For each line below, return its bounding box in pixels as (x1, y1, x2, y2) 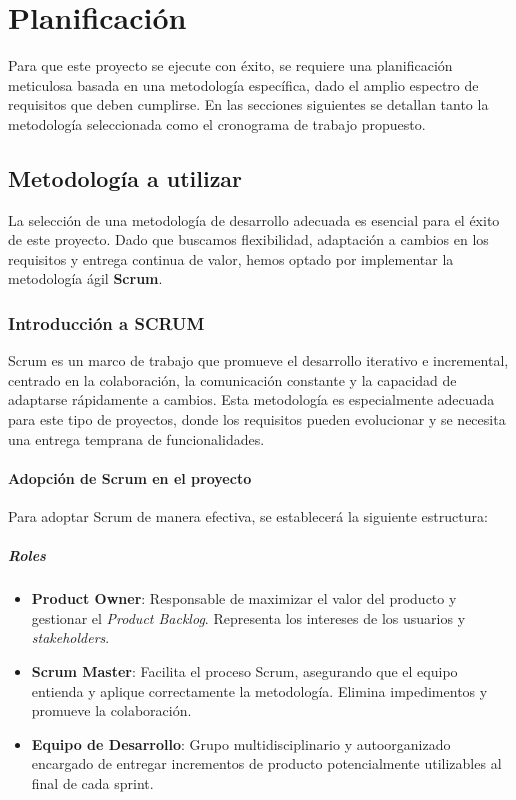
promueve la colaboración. (31, 700, 192, 721)
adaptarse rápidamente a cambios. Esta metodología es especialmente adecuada (8, 389, 495, 410)
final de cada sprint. (31, 772, 154, 793)
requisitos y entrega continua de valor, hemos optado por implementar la (8, 248, 454, 269)
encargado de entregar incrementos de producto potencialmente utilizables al (31, 753, 502, 774)
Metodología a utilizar (8, 162, 243, 193)
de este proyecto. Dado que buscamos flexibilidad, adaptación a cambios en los (8, 229, 489, 250)
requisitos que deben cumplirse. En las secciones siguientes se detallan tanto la (8, 94, 489, 115)
